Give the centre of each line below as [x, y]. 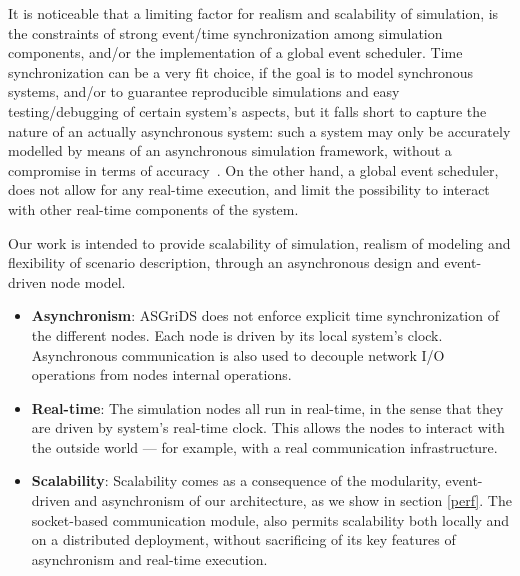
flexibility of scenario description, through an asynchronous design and [224, 262]
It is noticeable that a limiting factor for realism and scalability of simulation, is [253, 13]
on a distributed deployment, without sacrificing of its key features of [243, 539]
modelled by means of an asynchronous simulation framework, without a [230, 150]
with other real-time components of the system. [153, 208]
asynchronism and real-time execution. [149, 558]
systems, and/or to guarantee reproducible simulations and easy [204, 91]
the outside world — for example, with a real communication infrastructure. [264, 446]
